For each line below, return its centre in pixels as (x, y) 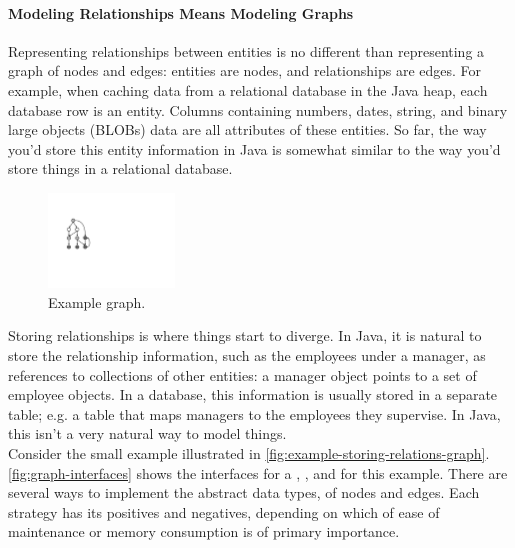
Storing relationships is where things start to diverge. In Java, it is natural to (245, 335)
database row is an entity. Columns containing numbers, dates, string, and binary (258, 109)
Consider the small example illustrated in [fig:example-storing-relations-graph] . (249, 452)
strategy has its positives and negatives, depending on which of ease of (224, 511)
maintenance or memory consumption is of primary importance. (204, 531)
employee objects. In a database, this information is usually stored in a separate (253, 394)
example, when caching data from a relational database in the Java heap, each (248, 89)
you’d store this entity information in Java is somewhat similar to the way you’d (254, 148)
